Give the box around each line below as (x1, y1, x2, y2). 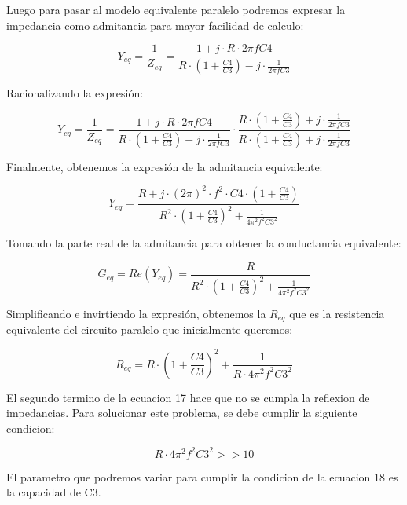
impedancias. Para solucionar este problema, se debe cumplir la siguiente (6, 404, 357, 421)
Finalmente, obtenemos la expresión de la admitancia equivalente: (6, 158, 323, 174)
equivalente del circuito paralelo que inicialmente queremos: (6, 321, 293, 338)
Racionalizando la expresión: (6, 85, 144, 101)
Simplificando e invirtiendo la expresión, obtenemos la (6, 306, 266, 322)
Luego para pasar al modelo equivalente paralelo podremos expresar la (6, 2, 346, 17)
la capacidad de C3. (6, 484, 101, 500)
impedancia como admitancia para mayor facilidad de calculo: (6, 16, 304, 33)
